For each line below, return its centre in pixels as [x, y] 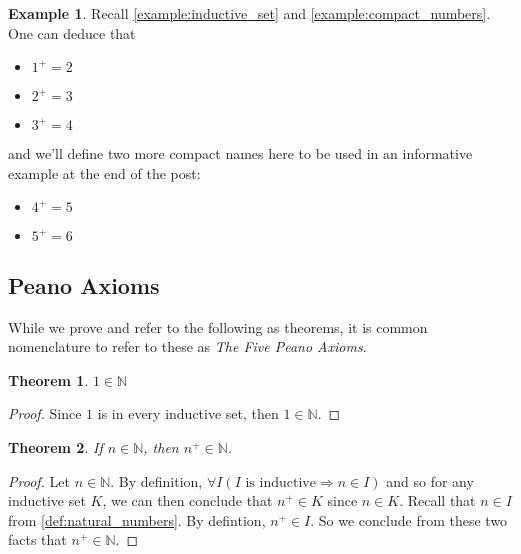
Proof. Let [39, 480]
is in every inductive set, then [188, 413]
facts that [37, 539]
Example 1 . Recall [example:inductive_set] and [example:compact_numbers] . [249, 13]
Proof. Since [45, 413]
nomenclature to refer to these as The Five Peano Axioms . [187, 346]
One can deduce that [72, 32]
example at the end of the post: [104, 172]
